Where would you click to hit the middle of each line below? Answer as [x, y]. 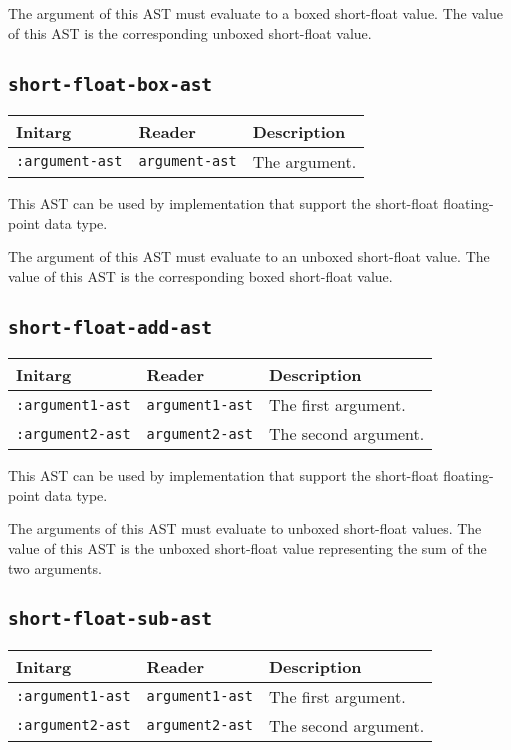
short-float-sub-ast [110, 619]
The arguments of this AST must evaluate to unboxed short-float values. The [245, 528]
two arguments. [55, 567]
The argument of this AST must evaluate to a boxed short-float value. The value [255, 13]
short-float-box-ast [110, 84]
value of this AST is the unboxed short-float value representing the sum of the [247, 547]
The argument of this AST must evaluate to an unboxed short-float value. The [249, 256]
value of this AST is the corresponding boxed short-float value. [200, 275]
